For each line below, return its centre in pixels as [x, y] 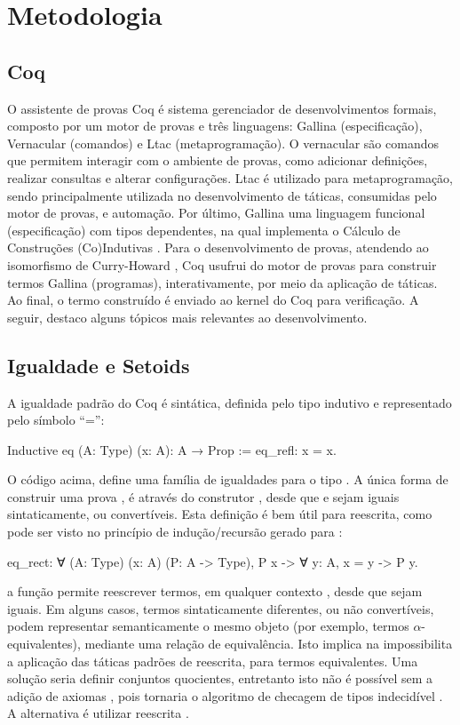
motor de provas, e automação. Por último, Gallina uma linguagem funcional [216, 213]
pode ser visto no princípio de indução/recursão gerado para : [175, 532]
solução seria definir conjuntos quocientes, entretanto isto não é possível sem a [220, 678]
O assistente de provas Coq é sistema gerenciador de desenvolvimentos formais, [222, 108]
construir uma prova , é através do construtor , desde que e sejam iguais [203, 496]
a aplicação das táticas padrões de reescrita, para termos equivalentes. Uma [213, 661]
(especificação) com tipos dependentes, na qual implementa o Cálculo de [204, 230]
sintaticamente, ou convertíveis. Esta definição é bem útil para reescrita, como [220, 514]
